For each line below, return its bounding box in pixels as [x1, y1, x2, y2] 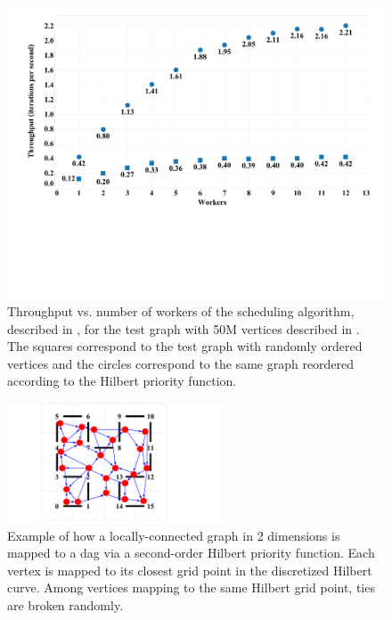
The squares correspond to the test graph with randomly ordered [7, 337, 363, 355]
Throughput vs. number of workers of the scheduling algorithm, [7, 302, 355, 321]
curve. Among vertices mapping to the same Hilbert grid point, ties [7, 578, 375, 597]
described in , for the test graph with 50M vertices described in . [7, 319, 360, 338]
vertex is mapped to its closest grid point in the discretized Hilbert [7, 560, 372, 579]
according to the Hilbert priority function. [7, 371, 237, 390]
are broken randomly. [7, 596, 124, 615]
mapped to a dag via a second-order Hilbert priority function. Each [7, 543, 375, 562]
